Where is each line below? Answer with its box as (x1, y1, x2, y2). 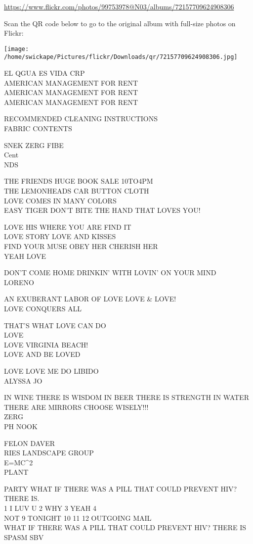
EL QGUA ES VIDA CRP (4, 68, 85, 78)
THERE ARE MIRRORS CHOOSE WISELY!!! (4, 401, 149, 412)
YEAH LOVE (4, 250, 46, 261)
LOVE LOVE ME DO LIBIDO (4, 365, 99, 376)
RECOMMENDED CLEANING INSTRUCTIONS (4, 113, 158, 124)
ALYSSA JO (4, 375, 42, 386)
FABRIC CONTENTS (4, 123, 72, 134)
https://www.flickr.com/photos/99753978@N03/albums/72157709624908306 (4, 1, 234, 11)
